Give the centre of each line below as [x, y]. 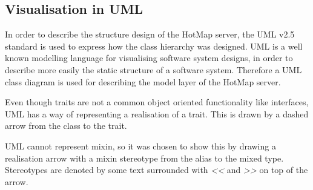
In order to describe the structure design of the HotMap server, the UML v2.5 [150, 34]
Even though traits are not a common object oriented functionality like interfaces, [157, 102]
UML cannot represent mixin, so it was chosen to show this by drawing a [140, 146]
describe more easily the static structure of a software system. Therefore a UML [153, 69]
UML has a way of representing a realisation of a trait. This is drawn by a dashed [157, 113]
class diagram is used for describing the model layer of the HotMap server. [143, 81]
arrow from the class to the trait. [66, 126]
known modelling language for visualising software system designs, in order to [149, 58]
